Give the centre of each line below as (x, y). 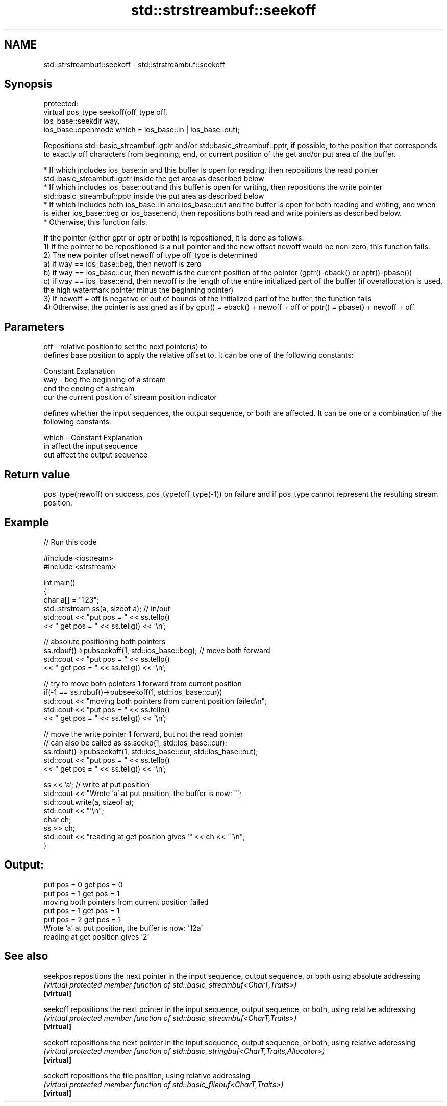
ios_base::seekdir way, (82, 121)
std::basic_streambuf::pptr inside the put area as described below (154, 196)
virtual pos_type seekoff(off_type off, (105, 112)
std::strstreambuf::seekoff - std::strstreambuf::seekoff (134, 64)
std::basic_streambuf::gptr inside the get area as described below (154, 179)
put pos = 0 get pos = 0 (83, 884)
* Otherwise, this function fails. (95, 222)
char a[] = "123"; (71, 599)
